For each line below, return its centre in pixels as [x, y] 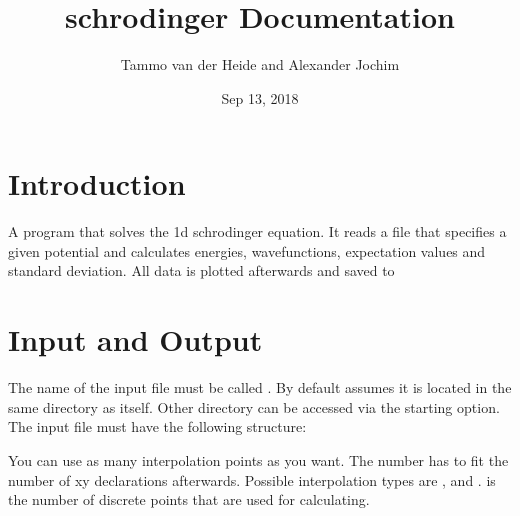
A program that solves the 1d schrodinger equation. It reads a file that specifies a [257, 231]
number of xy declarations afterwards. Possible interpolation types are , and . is [252, 479]
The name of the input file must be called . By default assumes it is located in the [260, 387]
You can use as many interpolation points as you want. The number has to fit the [258, 459]
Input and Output [135, 339]
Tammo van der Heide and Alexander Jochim [260, 64]
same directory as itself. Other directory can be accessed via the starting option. [254, 406]
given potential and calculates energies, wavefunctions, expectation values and [247, 250]
